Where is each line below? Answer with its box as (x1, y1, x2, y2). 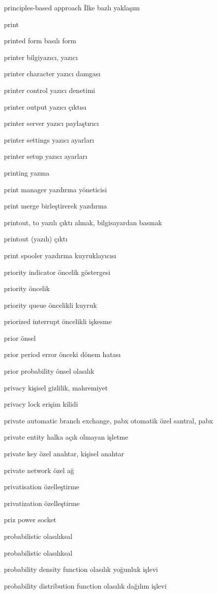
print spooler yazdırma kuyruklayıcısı (4, 250, 117, 260)
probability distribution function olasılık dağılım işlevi (4, 580, 167, 591)
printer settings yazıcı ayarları (4, 134, 94, 145)
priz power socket (4, 514, 57, 525)
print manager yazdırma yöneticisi (4, 184, 107, 194)
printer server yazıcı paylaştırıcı (4, 118, 99, 128)
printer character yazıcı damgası (4, 68, 101, 79)
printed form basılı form (4, 35, 76, 46)
